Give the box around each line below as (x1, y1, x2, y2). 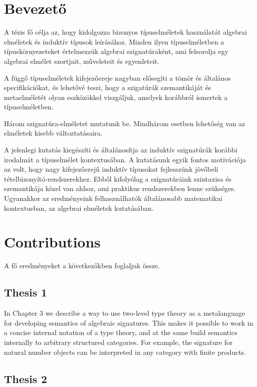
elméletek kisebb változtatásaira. (4, 128, 103, 138)
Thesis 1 (4, 285, 48, 300)
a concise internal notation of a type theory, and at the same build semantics (4, 327, 237, 338)
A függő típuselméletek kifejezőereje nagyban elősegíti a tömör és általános (4, 72, 231, 83)
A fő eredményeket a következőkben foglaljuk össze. (4, 260, 160, 271)
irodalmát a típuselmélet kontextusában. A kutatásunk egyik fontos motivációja (4, 154, 246, 164)
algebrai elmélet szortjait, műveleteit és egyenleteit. (4, 55, 159, 66)
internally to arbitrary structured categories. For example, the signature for (4, 337, 233, 347)
